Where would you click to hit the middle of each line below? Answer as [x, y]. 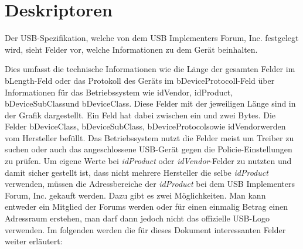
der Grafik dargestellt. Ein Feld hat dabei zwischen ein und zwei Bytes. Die [140, 115]
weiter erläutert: [34, 241]
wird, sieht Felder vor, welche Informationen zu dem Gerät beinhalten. [131, 49]
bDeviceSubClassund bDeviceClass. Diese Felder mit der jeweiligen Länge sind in [150, 103]
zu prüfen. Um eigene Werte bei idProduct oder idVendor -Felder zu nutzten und [148, 161]
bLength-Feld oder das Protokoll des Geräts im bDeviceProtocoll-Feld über [140, 80]
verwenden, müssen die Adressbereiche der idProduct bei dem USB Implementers [150, 184]
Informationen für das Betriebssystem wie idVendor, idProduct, [119, 92]
